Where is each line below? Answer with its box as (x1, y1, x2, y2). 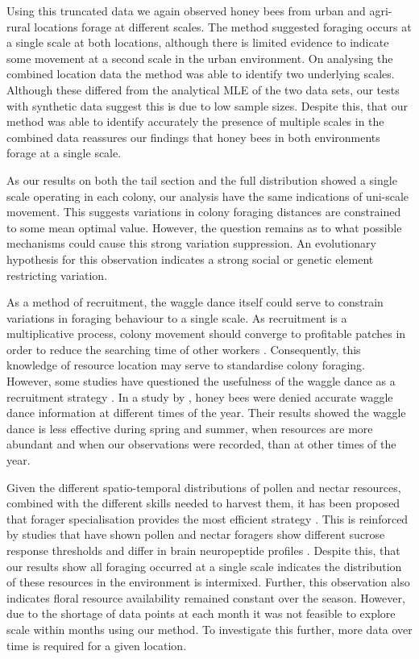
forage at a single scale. (6, 144, 122, 161)
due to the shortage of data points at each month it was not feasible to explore (6, 605, 396, 622)
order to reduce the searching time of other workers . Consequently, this (6, 340, 361, 357)
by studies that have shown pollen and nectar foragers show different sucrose (6, 526, 385, 543)
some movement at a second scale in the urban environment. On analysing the (6, 49, 393, 66)
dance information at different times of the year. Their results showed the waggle (6, 404, 406, 421)
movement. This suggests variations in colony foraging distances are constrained (6, 203, 401, 220)
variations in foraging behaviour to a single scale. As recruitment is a (6, 309, 347, 326)
